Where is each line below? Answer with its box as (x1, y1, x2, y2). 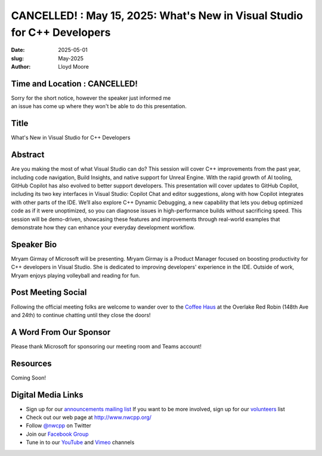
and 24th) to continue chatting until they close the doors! (11, 311, 151, 319)
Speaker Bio (11, 239, 57, 249)
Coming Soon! (11, 374, 47, 381)
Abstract (11, 150, 45, 160)
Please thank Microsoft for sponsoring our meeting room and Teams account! (11, 343, 202, 350)
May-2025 (58, 54, 83, 62)
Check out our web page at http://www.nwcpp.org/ (26, 414, 152, 421)
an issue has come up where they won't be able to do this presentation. (11, 103, 187, 110)
